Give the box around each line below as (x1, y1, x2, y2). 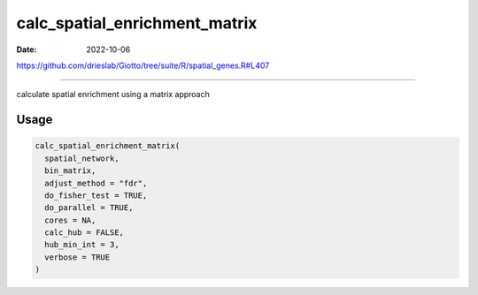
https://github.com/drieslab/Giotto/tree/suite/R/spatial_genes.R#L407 (16, 60, 270, 71)
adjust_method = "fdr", (44, 178, 148, 188)
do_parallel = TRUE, (44, 203, 134, 213)
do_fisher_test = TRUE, (44, 190, 148, 200)
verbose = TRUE (44, 252, 111, 262)
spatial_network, (44, 153, 119, 163)
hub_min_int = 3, (44, 239, 119, 250)
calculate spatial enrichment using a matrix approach (16, 89, 210, 100)
